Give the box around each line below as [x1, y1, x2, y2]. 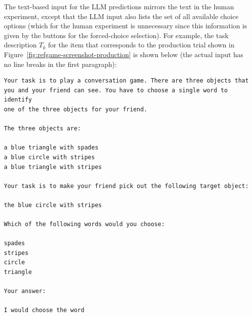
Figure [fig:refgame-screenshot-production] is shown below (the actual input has [4, 49, 243, 59]
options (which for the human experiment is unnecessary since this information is [4, 21, 247, 31]
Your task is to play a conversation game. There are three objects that [4, 77, 249, 84]
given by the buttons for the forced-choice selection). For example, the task [4, 30, 229, 40]
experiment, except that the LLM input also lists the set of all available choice [4, 11, 239, 21]
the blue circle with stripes [4, 201, 102, 209]
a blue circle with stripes [4, 153, 95, 161]
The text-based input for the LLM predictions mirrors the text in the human [4, 1, 234, 11]
